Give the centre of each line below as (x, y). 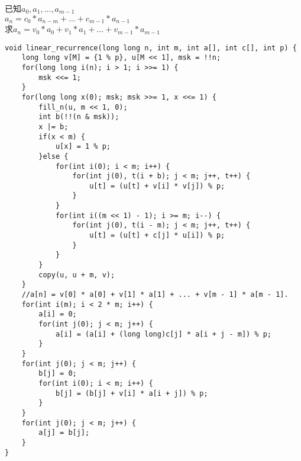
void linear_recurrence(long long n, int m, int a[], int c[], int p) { (151, 48)
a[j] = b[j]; (64, 433)
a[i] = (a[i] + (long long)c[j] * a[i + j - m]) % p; (164, 334)
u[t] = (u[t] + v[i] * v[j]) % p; (157, 186)
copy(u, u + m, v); (77, 275)
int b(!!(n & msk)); (79, 117)
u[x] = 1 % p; (83, 147)
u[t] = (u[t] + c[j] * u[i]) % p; (157, 236)
